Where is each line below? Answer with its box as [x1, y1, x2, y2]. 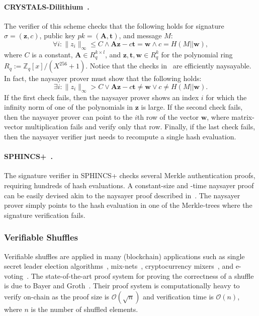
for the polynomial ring [161, 49, 233, 59]
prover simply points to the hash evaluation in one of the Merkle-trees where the [4, 200, 252, 210]
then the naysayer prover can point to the [4, 111, 133, 122]
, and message [119, 30, 162, 41]
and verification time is [142, 291, 214, 301]
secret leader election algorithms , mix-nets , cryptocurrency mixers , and [4, 261, 233, 271]
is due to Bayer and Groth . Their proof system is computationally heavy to [4, 280, 240, 291]
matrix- [231, 111, 254, 122]
